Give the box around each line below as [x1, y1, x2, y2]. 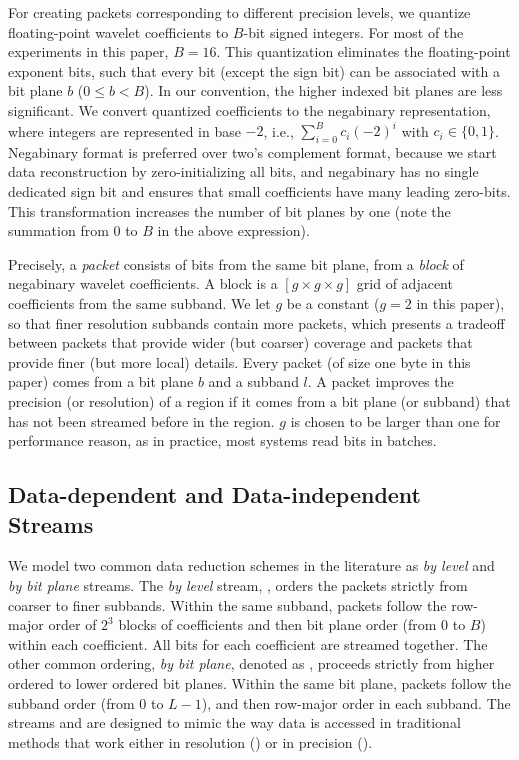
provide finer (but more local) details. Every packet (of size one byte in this [8, 351, 471, 372]
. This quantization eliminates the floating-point [216, 41, 511, 62]
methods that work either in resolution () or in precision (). [8, 731, 373, 752]
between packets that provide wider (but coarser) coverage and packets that [8, 332, 473, 353]
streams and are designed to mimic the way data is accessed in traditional [8, 712, 461, 733]
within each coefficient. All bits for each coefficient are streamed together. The [8, 633, 488, 654]
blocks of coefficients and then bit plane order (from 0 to [118, 614, 466, 635]
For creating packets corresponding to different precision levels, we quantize [8, 2, 471, 22]
